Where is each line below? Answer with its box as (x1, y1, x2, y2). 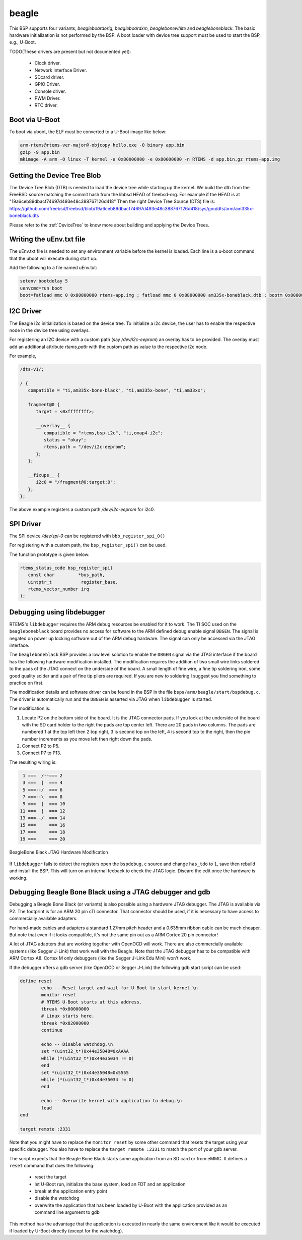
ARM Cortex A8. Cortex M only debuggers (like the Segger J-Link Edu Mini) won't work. (9, 955, 192, 961)
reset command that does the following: (9, 1162, 95, 1168)
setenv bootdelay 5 (20, 278, 68, 284)
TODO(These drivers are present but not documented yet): (9, 48, 131, 54)
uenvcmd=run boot (20, 285, 63, 291)
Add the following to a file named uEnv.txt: (9, 265, 98, 271)
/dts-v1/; (20, 366, 44, 372)
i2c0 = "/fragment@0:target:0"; (36, 479, 116, 485)
